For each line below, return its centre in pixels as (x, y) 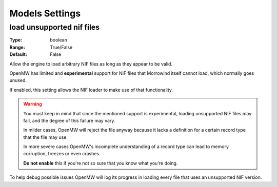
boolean (59, 40)
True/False (61, 47)
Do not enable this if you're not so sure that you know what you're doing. (101, 163)
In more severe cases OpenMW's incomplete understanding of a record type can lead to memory (126, 147)
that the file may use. (45, 137)
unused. (18, 80)
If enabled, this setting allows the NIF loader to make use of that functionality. (91, 90)
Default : (18, 54)
